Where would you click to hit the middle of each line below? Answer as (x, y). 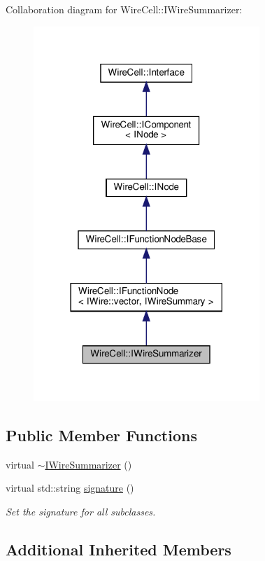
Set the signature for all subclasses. (81, 511)
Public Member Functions (101, 435)
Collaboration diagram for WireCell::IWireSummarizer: (124, 9)
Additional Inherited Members (119, 549)
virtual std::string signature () (70, 488)
